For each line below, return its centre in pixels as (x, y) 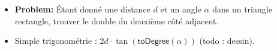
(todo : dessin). (227, 41)
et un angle (181, 9)
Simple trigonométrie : (56, 41)
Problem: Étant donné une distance (82, 9)
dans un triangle (242, 9)
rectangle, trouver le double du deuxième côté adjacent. (117, 20)
